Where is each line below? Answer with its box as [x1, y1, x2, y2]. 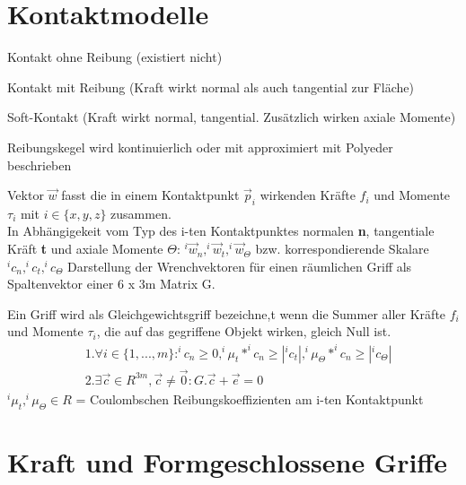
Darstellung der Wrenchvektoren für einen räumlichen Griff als [67, 256, 412, 275]
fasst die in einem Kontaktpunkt [61, 186, 240, 204]
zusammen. [110, 204, 171, 222]
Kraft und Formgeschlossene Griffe [7, 443, 447, 480]
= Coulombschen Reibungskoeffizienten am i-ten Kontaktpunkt [75, 389, 424, 408]
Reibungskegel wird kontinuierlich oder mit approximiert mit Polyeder [7, 137, 393, 156]
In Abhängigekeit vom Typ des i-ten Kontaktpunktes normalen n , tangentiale [7, 221, 435, 240]
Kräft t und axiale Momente [7, 239, 163, 258]
